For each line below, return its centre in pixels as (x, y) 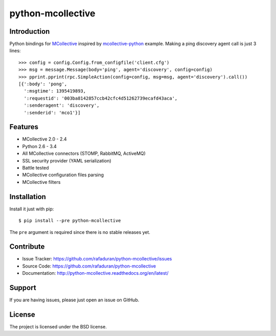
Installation (28, 197)
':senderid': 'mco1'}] (52, 113)
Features (24, 127)
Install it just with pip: (32, 209)
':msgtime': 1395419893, (55, 91)
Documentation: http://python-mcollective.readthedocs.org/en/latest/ (95, 273)
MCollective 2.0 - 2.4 (44, 139)
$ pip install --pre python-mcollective (70, 221)
